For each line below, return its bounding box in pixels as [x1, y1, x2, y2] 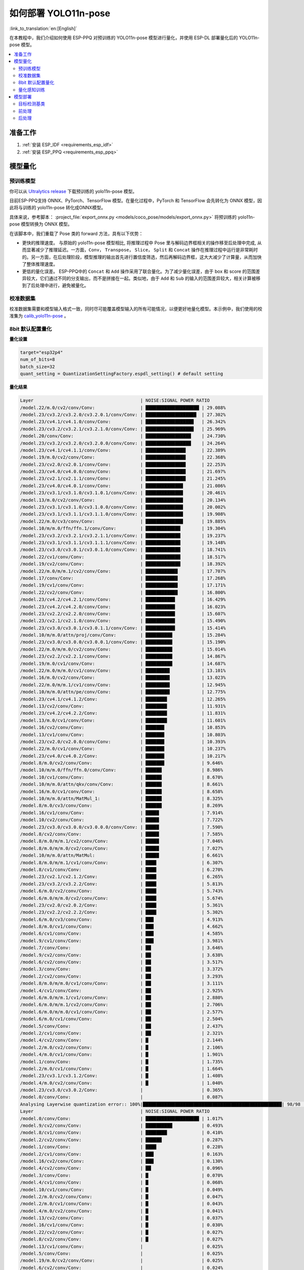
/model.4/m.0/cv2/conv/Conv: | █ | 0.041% [20, 1208, 223, 1214]
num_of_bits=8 [20, 357, 55, 363]
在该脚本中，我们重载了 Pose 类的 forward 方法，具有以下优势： [9, 230, 144, 236]
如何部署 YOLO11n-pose [9, 8, 110, 19]
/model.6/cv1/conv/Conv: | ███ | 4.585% [20, 931, 223, 937]
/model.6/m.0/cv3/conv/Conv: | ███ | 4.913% [20, 916, 223, 922]
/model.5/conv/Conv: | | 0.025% [20, 1251, 223, 1257]
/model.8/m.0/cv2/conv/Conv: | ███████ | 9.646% [20, 760, 223, 766]
